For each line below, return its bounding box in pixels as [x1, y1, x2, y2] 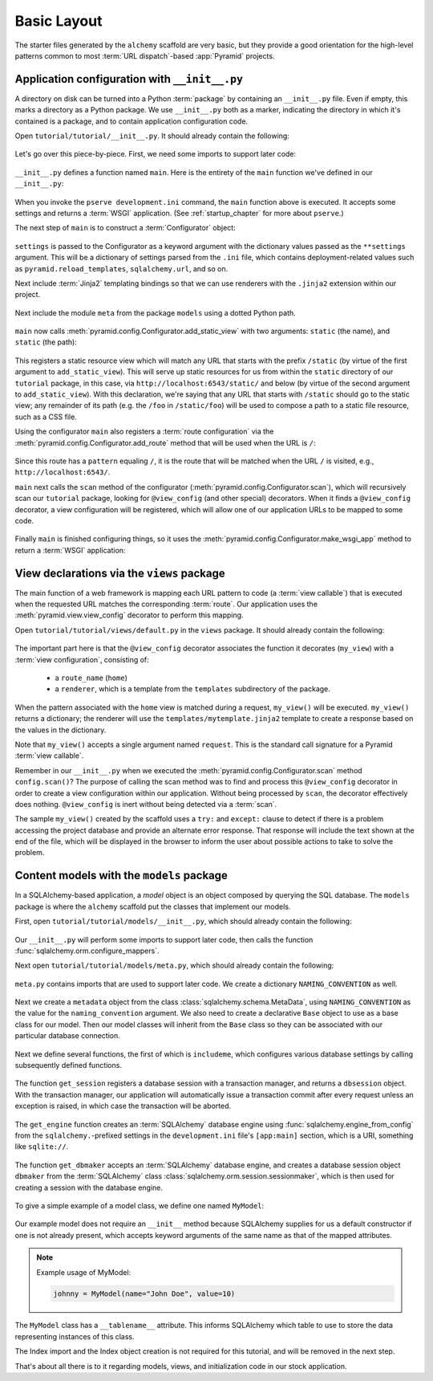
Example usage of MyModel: [36, 1267, 132, 1277]
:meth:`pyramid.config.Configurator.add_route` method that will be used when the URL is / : [14, 438, 316, 447]
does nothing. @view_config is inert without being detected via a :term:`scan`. [14, 799, 277, 809]
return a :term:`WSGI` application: [14, 545, 126, 555]
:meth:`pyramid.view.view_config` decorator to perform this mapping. [14, 610, 244, 620]
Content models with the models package [14, 869, 229, 882]
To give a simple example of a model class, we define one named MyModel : [14, 1200, 265, 1210]
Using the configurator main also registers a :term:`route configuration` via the [14, 426, 274, 437]
